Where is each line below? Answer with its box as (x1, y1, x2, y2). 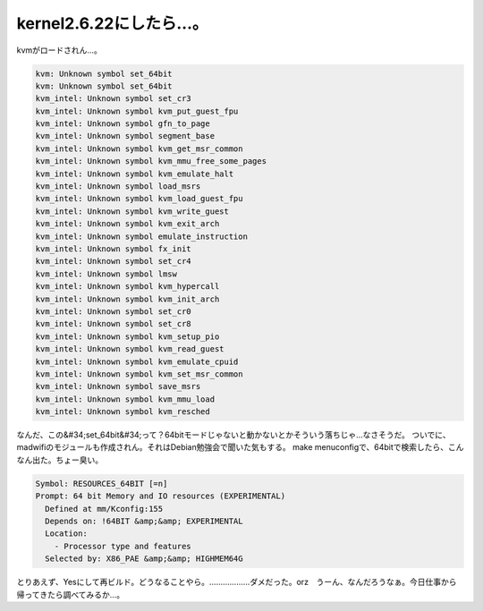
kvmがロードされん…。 (16, 45, 102, 55)
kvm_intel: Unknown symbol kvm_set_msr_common (35, 369, 243, 379)
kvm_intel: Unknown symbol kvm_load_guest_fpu (35, 193, 243, 204)
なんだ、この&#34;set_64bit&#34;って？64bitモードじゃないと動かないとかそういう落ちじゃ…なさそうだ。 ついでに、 (16, 429, 451, 440)
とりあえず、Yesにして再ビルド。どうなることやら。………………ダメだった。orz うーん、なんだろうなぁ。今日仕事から (16, 577, 457, 588)
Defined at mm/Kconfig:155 (45, 504, 164, 513)
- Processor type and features (54, 541, 191, 551)
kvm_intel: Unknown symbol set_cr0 (35, 306, 191, 317)
